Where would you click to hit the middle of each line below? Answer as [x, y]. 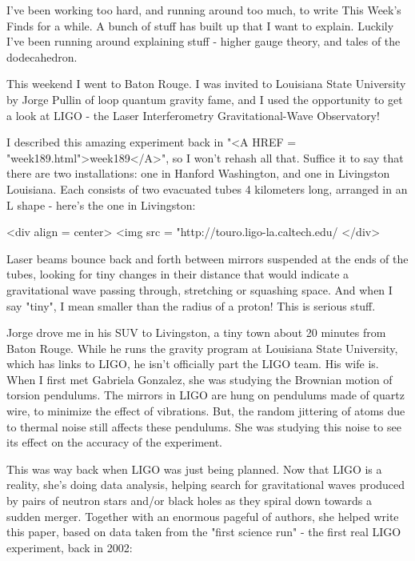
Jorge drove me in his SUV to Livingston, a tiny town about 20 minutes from [196, 333]
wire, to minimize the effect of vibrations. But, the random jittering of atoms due [206, 411]
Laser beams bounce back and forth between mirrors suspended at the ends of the [207, 258]
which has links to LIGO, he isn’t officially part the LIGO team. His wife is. [193, 364]
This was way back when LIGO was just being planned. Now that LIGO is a [194, 469]
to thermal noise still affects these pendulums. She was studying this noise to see [204, 426]
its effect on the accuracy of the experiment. [115, 442]
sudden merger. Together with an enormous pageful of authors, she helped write [203, 516]
